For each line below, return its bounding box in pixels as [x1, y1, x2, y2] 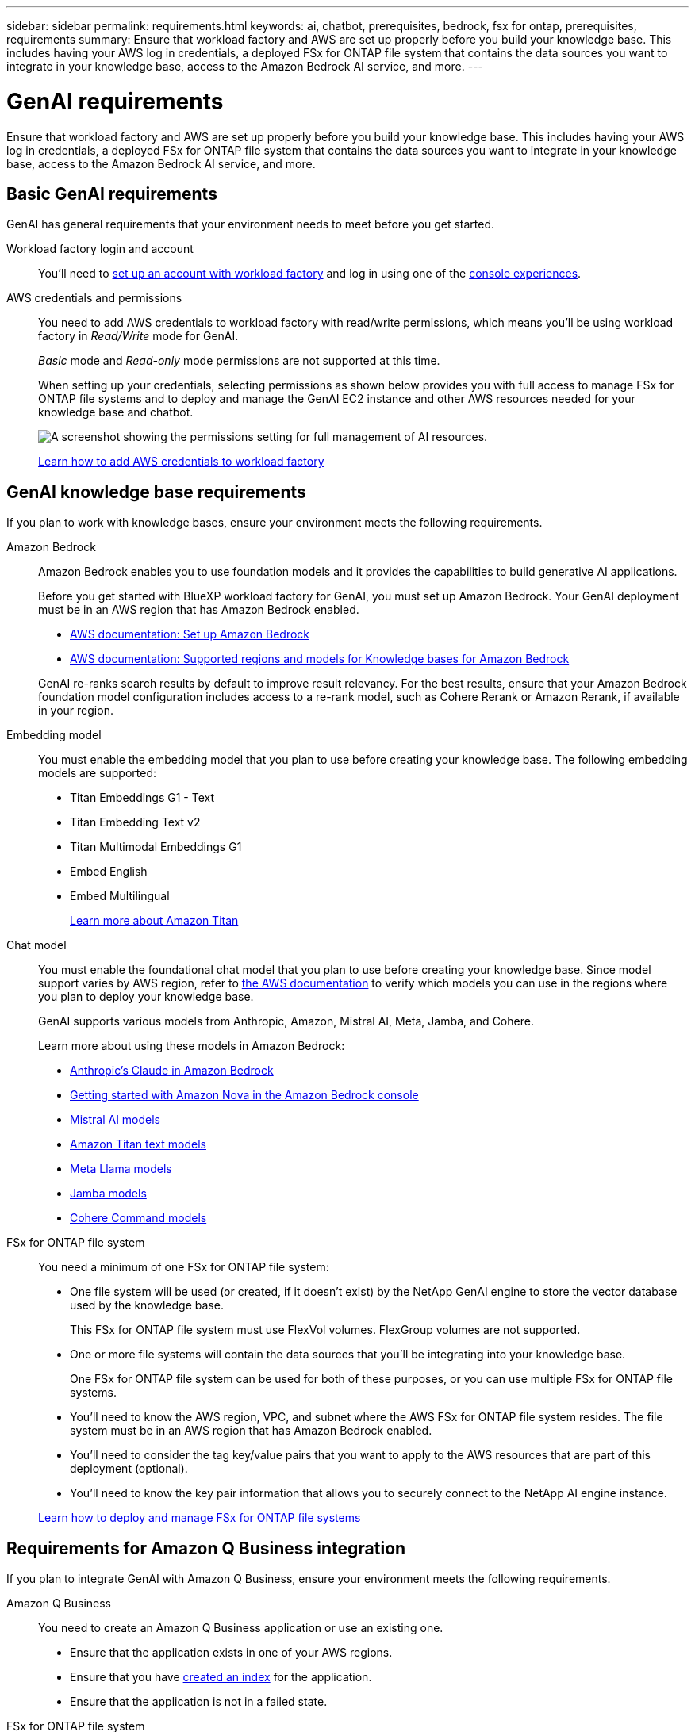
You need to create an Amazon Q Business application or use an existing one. [38, 1621, 443, 1635]
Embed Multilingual [70, 889, 170, 903]
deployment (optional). [70, 1462, 188, 1476]
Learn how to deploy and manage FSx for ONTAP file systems [38, 1511, 361, 1525]
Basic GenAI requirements [6, 183, 217, 204]
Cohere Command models [70, 1211, 207, 1225]
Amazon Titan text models [70, 1137, 206, 1151]
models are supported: [38, 766, 157, 780]
